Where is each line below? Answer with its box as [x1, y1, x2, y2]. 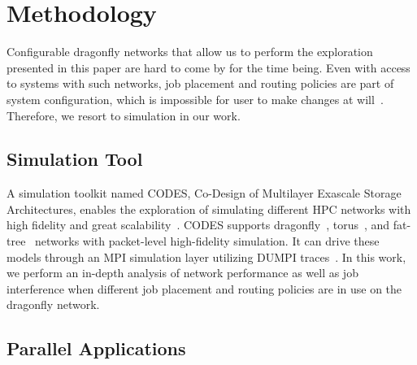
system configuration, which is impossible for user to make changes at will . [7, 90, 384, 107]
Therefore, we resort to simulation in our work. [7, 106, 241, 124]
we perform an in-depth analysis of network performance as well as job [7, 264, 358, 281]
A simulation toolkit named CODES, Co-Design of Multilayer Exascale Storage [7, 185, 402, 202]
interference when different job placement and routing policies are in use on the [7, 280, 402, 297]
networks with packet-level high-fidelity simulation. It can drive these [35, 232, 380, 250]
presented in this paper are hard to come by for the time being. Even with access [7, 59, 410, 76]
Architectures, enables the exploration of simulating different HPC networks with [7, 200, 411, 217]
